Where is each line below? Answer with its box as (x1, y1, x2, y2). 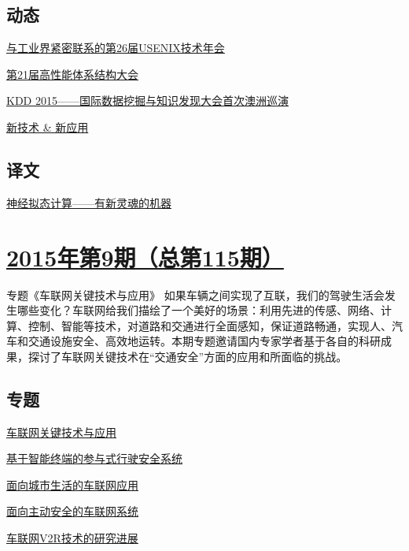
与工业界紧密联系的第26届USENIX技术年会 (6, 39, 225, 56)
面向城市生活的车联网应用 (6, 476, 138, 493)
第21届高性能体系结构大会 (6, 65, 138, 82)
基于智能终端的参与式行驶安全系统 (6, 450, 182, 467)
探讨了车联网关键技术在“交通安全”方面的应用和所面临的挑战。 (28, 348, 348, 364)
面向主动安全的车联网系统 (6, 503, 138, 519)
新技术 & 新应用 (6, 118, 89, 135)
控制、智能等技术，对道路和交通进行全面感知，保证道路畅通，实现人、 (28, 317, 392, 333)
